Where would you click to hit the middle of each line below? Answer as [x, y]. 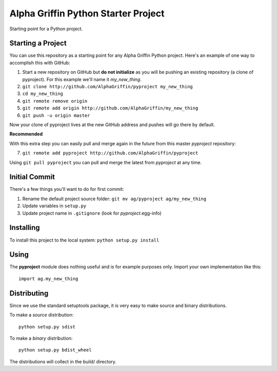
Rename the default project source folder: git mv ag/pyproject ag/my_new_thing [114, 199]
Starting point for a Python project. [46, 29]
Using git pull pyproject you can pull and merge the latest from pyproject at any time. [106, 162]
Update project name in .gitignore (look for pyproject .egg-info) [92, 213]
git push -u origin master [56, 115]
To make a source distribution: [42, 315]
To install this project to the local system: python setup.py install [84, 240]
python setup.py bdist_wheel [55, 350]
